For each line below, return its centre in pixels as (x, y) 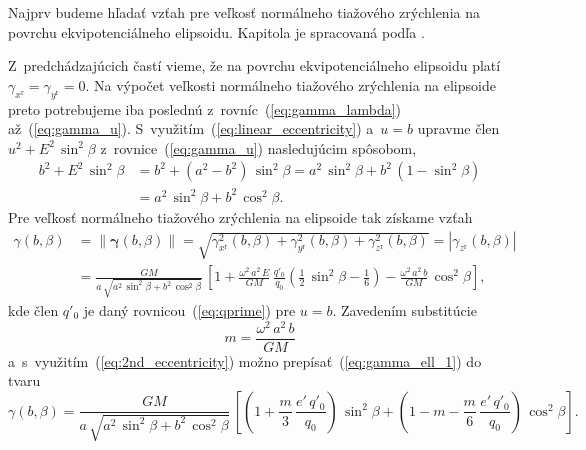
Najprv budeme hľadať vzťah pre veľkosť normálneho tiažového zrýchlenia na (244, 12)
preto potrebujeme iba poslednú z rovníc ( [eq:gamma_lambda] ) (205, 108)
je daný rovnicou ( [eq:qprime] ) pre (189, 310)
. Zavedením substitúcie (404, 310)
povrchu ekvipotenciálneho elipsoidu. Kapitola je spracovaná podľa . (216, 31)
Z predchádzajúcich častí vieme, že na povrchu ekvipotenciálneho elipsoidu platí (254, 65)
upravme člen (458, 128)
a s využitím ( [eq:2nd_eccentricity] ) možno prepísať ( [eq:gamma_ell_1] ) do (245, 360)
